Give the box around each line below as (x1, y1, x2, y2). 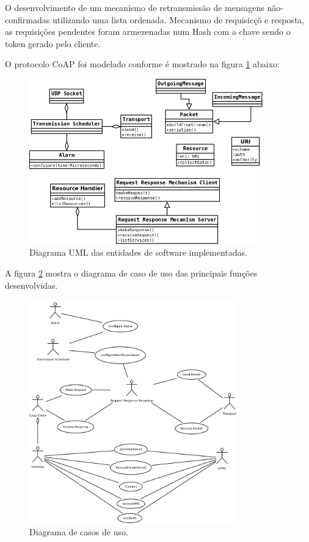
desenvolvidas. (5, 278, 58, 291)
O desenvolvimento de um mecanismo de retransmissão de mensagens (5, 1, 264, 13)
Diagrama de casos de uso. (29, 525, 128, 538)
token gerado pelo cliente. (5, 37, 101, 50)
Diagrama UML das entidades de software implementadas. (29, 246, 247, 259)
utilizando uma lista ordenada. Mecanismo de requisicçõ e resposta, (52, 13, 305, 26)
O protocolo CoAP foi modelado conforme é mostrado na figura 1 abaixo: (5, 58, 280, 70)
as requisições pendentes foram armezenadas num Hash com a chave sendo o (5, 25, 291, 38)
